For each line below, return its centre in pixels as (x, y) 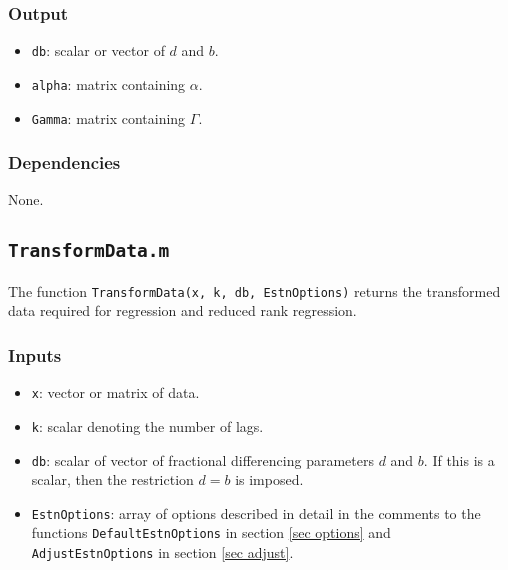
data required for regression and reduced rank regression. (182, 310)
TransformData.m (89, 251)
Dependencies (64, 162)
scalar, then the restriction (112, 479)
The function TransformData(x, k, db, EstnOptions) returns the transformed (254, 290)
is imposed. (269, 479)
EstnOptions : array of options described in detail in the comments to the (256, 512)
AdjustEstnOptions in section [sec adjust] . (162, 552)
